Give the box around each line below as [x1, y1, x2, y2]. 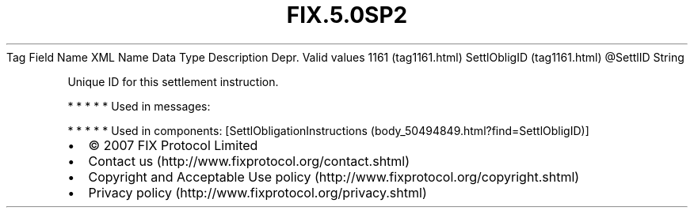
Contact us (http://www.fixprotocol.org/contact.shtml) [88, 152, 410, 169]
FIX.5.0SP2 [286, 2, 408, 28]
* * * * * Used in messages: [67, 99, 211, 113]
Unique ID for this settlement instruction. [67, 74, 279, 88]
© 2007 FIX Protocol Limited [88, 137, 258, 153]
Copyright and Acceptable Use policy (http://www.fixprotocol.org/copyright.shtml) [88, 168, 580, 185]
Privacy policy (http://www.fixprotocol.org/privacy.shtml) [88, 184, 427, 201]
